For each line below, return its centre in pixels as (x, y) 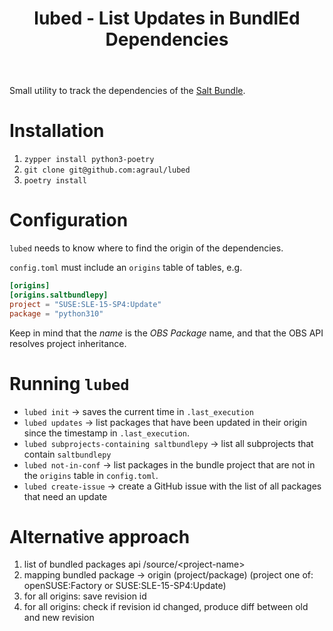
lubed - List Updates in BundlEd (167, 18)
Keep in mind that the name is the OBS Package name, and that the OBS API (166, 333)
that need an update (65, 496)
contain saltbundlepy (67, 454)
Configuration (69, 220)
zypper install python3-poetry (89, 160)
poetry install (55, 181)
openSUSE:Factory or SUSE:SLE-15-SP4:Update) (125, 586)
